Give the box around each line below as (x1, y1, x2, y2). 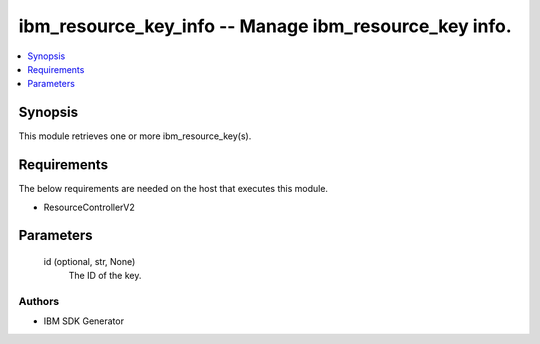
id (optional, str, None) (43, 255, 136, 267)
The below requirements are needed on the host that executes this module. (18, 183, 329, 195)
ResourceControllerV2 (43, 201, 135, 213)
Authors (18, 295, 60, 309)
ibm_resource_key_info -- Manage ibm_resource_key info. (18, 15, 512, 37)
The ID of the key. (68, 270, 142, 282)
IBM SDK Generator (43, 315, 125, 327)
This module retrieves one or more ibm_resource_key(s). (18, 130, 252, 142)
